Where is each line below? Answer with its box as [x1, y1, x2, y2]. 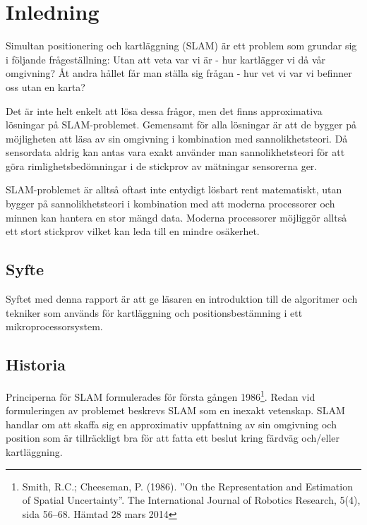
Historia [6, 354, 66, 375]
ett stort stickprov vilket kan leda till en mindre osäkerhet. [6, 224, 260, 239]
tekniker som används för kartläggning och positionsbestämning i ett [6, 305, 303, 320]
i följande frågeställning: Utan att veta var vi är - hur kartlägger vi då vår [6, 52, 326, 66]
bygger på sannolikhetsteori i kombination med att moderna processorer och [6, 196, 335, 211]
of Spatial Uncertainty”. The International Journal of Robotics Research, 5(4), [22, 493, 361, 507]
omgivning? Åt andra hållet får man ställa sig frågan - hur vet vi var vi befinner [6, 66, 352, 80]
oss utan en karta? [6, 79, 85, 94]
